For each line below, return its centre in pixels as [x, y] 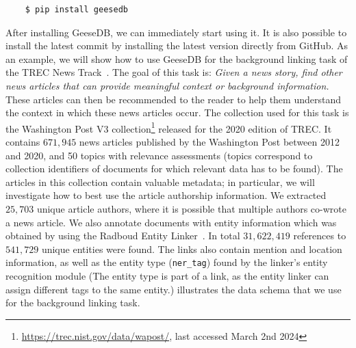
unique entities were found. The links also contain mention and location [192, 249]
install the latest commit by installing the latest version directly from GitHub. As [177, 45]
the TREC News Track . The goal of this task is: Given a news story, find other [174, 72]
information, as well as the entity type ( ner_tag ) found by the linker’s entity [167, 262]
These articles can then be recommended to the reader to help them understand [173, 99]
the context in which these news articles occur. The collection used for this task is [177, 112]
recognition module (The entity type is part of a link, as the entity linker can [167, 276]
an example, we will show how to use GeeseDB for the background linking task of [177, 58]
